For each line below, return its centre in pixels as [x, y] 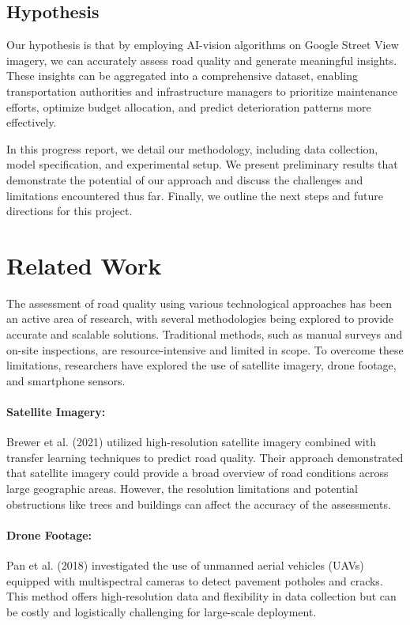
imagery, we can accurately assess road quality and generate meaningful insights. [202, 60]
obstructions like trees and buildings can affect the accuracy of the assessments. [199, 504]
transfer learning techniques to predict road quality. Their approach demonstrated [205, 457]
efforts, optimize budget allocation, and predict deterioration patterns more [189, 106]
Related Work [84, 265]
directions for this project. [70, 211]
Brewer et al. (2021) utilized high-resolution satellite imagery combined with [191, 442]
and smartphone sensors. [66, 380]
